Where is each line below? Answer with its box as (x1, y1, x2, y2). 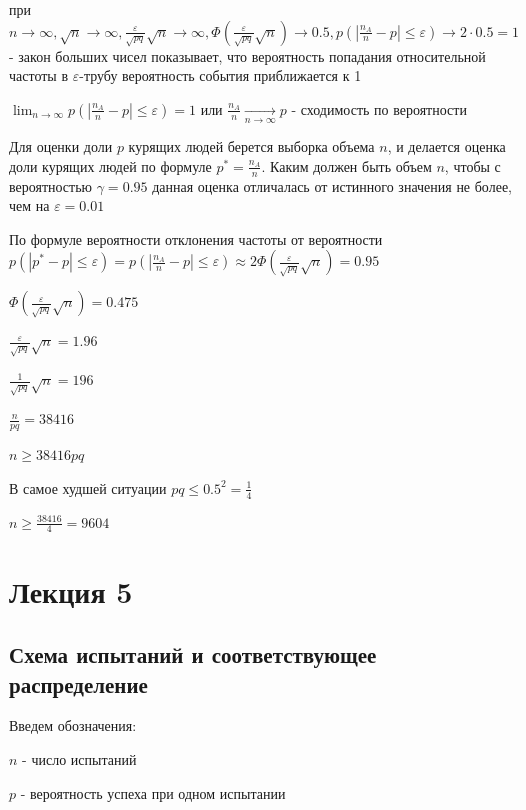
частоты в (9, 65, 69, 86)
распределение (9, 668, 148, 699)
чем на (9, 195, 50, 216)
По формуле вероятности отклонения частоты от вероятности (9, 228, 383, 249)
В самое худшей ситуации (9, 477, 167, 498)
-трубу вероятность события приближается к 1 (79, 65, 362, 86)
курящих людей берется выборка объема (128, 136, 375, 157)
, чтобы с (444, 155, 501, 176)
